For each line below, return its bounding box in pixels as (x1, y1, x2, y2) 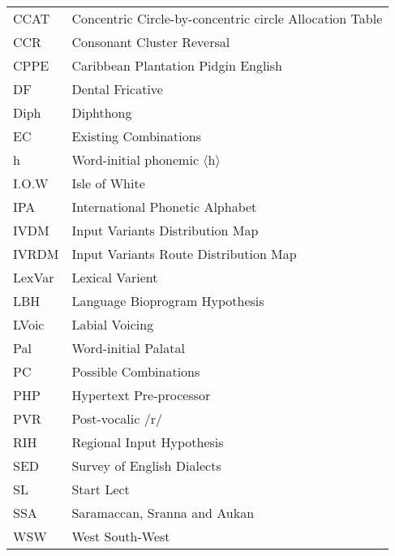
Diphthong (71, 103, 132, 122)
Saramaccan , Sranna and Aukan (71, 503, 255, 522)
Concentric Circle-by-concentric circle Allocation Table (71, 9, 383, 28)
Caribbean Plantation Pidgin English (71, 56, 283, 75)
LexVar (13, 268, 54, 287)
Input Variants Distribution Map (71, 221, 259, 239)
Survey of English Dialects (71, 456, 221, 475)
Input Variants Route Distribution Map (71, 244, 297, 263)
